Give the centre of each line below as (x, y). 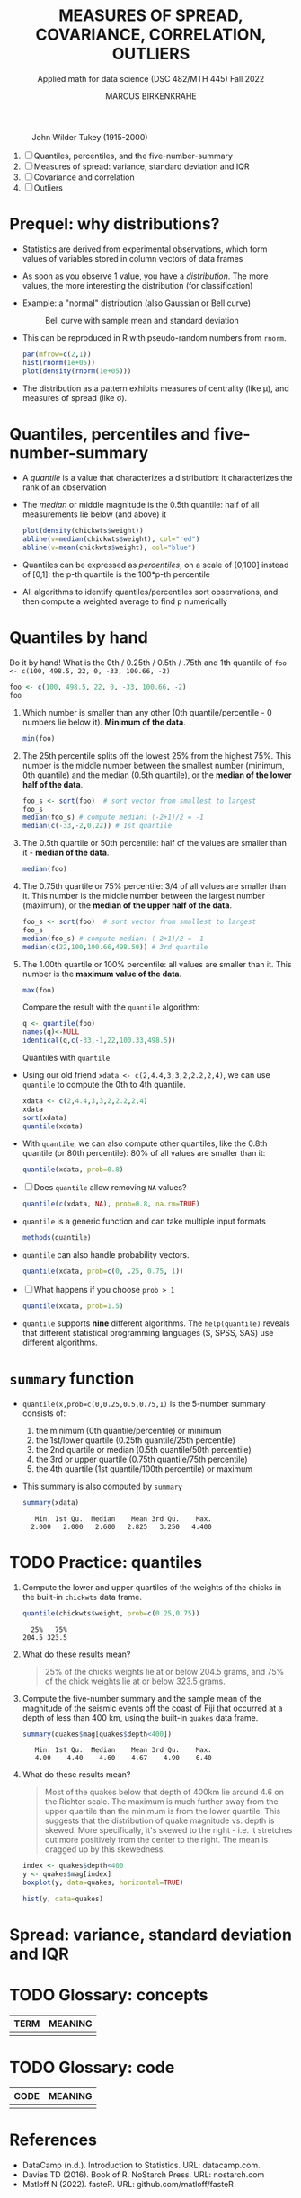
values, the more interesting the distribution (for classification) (137, 285)
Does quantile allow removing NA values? (110, 1188)
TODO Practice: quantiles (106, 1562)
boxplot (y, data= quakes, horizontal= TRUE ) (103, 1883)
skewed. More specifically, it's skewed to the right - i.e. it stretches (168, 1830)
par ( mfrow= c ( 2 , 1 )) (57, 354)
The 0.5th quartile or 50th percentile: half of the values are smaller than (155, 843)
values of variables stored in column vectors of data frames (133, 258)
